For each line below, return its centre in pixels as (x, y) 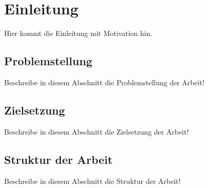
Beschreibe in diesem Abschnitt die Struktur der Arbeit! (92, 181)
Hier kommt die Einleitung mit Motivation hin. (78, 33)
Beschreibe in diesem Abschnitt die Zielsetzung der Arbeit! (97, 131)
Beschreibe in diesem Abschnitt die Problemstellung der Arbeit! (104, 82)
